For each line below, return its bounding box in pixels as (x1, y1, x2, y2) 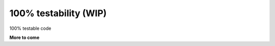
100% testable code (9, 25, 51, 31)
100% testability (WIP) (9, 8, 107, 19)
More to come (9, 34, 40, 40)
